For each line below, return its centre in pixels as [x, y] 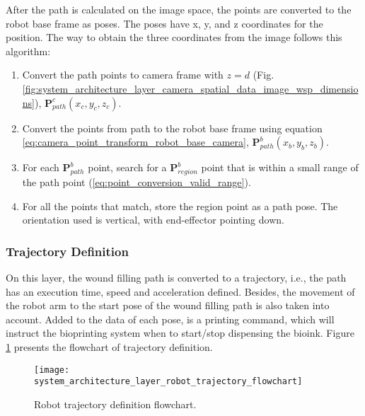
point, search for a [127, 167]
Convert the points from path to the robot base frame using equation [172, 128]
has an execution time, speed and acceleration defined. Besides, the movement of [180, 291]
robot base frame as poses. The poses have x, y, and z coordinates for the [164, 23]
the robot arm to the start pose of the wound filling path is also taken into [168, 305]
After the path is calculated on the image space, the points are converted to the [179, 9]
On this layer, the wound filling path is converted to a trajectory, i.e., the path [176, 277]
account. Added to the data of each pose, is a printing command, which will [170, 319]
